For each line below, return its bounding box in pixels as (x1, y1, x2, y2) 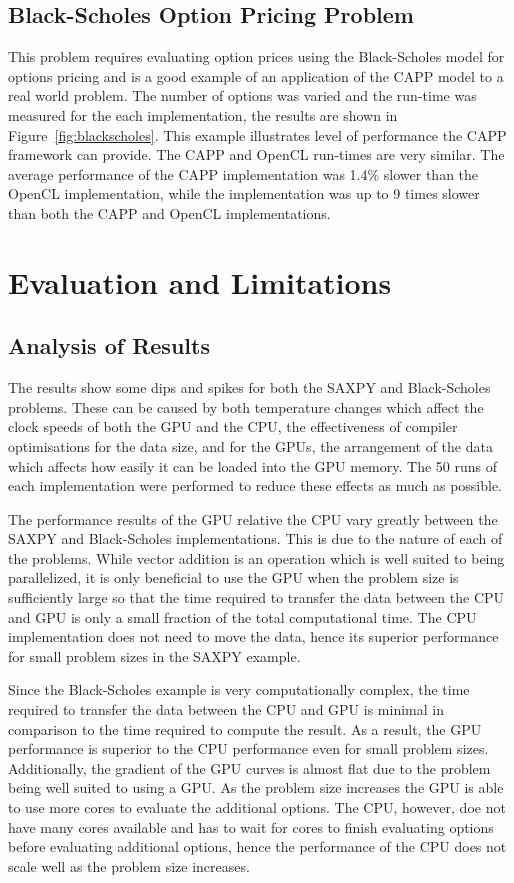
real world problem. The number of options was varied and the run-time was (8, 85, 477, 106)
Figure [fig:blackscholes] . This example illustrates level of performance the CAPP (8, 124, 507, 145)
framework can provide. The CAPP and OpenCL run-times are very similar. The (8, 144, 505, 165)
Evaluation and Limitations (8, 261, 392, 302)
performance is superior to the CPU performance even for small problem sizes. (8, 738, 489, 759)
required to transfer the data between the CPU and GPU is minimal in (8, 699, 444, 720)
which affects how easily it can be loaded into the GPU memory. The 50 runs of (8, 455, 498, 476)
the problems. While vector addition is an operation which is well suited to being (8, 547, 505, 568)
